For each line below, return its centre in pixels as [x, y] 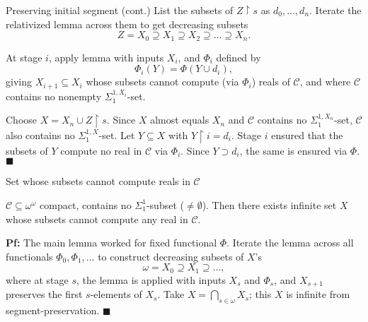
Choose [22, 120]
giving [19, 82]
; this [260, 294]
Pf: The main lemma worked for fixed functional [111, 243]
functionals [29, 256]
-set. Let [117, 135]
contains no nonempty [54, 96]
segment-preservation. [53, 310]
